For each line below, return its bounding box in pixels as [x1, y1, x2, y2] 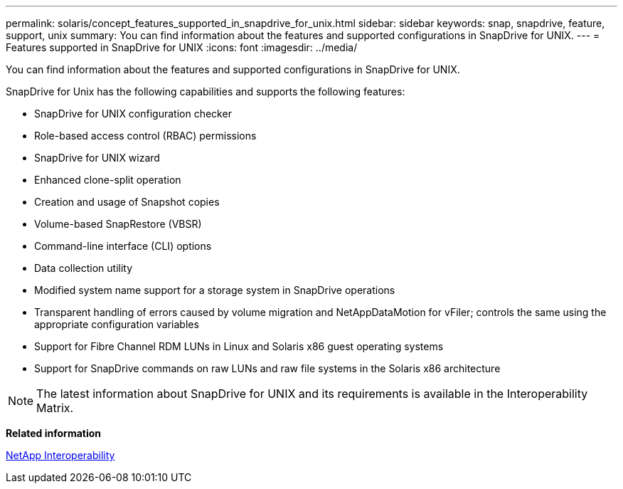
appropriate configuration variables [34, 318, 199, 330]
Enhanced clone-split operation [34, 174, 181, 186]
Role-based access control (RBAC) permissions [34, 130, 257, 142]
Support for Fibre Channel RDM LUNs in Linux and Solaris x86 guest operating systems [34, 340, 444, 352]
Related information [6, 427, 102, 439]
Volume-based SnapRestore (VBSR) [34, 218, 202, 230]
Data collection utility [34, 262, 133, 274]
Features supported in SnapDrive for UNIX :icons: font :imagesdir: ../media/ [6, 41, 358, 53]
